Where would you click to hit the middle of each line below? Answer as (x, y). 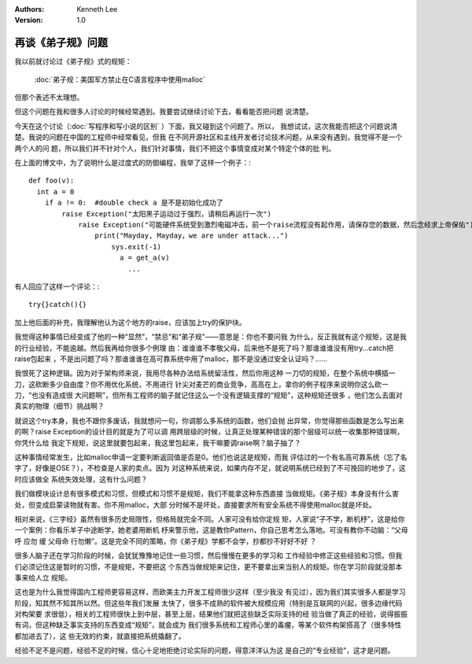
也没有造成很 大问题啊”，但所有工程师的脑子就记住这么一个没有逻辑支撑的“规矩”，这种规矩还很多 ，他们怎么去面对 (217, 395)
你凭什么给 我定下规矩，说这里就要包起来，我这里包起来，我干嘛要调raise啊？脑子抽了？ (158, 443)
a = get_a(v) (144, 258)
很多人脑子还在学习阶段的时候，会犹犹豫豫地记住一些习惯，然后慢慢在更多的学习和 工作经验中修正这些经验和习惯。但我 (208, 555)
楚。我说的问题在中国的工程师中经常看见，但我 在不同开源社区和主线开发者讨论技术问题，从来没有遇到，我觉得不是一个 (208, 137)
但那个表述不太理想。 (49, 98)
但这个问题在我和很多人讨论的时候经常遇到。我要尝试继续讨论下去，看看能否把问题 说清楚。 (164, 112)
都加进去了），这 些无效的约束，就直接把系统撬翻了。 (100, 636)
